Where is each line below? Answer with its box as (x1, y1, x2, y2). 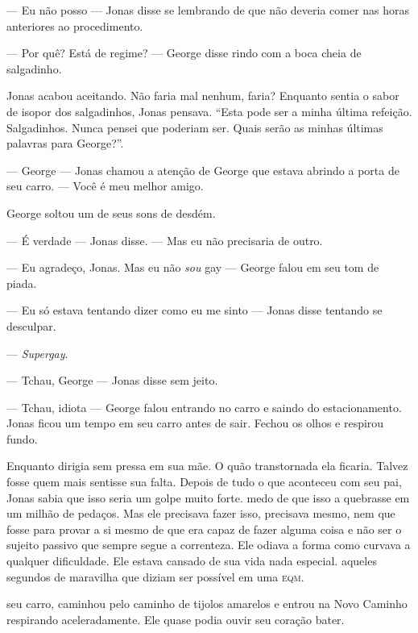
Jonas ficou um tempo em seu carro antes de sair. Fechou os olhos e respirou (6, 414, 384, 431)
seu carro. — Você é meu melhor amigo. (6, 177, 204, 194)
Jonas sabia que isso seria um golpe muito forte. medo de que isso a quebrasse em (6, 489, 410, 506)
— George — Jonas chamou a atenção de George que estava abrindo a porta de (6, 161, 399, 178)
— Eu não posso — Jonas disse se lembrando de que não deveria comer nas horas (6, 2, 410, 18)
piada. (6, 274, 37, 291)
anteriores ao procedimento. (6, 17, 143, 34)
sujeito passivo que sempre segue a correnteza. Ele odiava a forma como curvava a (6, 536, 411, 553)
